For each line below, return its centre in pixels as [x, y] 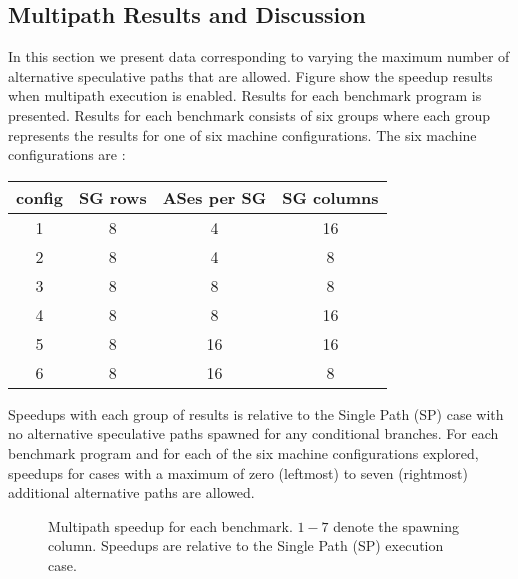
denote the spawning [396, 525]
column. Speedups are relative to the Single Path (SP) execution [246, 545]
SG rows [113, 197]
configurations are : [67, 154]
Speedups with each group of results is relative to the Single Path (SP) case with [256, 413]
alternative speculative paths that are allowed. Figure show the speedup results [250, 75]
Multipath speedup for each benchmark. [170, 525]
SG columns [330, 197]
